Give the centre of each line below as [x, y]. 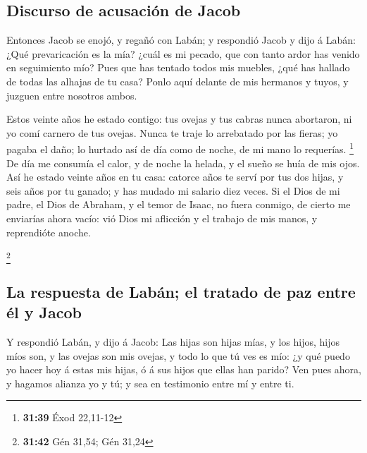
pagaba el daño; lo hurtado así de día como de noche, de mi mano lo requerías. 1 [180, 148]
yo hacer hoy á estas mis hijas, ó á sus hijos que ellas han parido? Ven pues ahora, [184, 369]
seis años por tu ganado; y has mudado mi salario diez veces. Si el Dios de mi [173, 190]
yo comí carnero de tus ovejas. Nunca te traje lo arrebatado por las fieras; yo [172, 132]
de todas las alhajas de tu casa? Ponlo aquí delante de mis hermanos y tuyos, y [178, 81]
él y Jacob [44, 312]
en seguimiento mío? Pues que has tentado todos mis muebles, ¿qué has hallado [178, 67]
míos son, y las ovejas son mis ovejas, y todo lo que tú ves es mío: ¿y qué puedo [178, 355]
